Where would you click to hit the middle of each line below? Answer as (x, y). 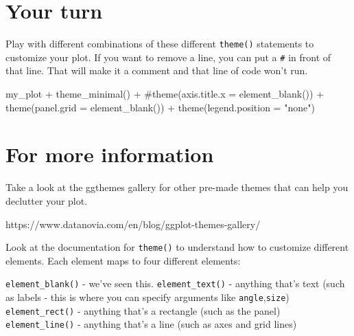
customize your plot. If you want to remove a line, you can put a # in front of (168, 57)
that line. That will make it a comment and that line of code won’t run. (157, 70)
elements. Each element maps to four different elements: (123, 260)
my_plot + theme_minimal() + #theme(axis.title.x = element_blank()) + (165, 94)
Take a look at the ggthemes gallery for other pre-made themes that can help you (177, 187)
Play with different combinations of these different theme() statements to (160, 44)
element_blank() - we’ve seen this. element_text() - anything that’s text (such (175, 283)
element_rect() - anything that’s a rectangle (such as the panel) (143, 310)
